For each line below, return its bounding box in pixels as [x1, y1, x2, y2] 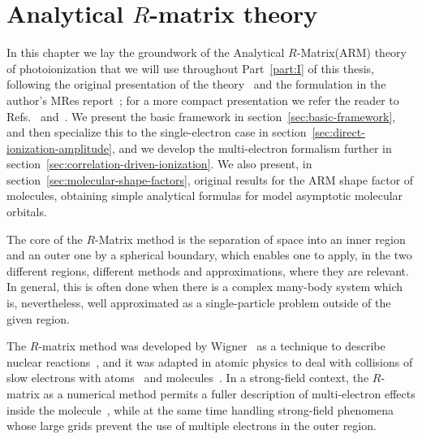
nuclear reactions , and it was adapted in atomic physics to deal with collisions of [6, 353, 413, 370]
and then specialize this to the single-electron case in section [6, 124, 307, 141]
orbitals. [6, 203, 47, 220]
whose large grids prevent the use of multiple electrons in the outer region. [6, 417, 377, 434]
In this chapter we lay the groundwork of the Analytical [6, 44, 285, 61]
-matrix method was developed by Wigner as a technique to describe [38, 337, 385, 354]
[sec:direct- [312, 124, 365, 141]
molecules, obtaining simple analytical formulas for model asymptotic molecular [6, 187, 403, 204]
